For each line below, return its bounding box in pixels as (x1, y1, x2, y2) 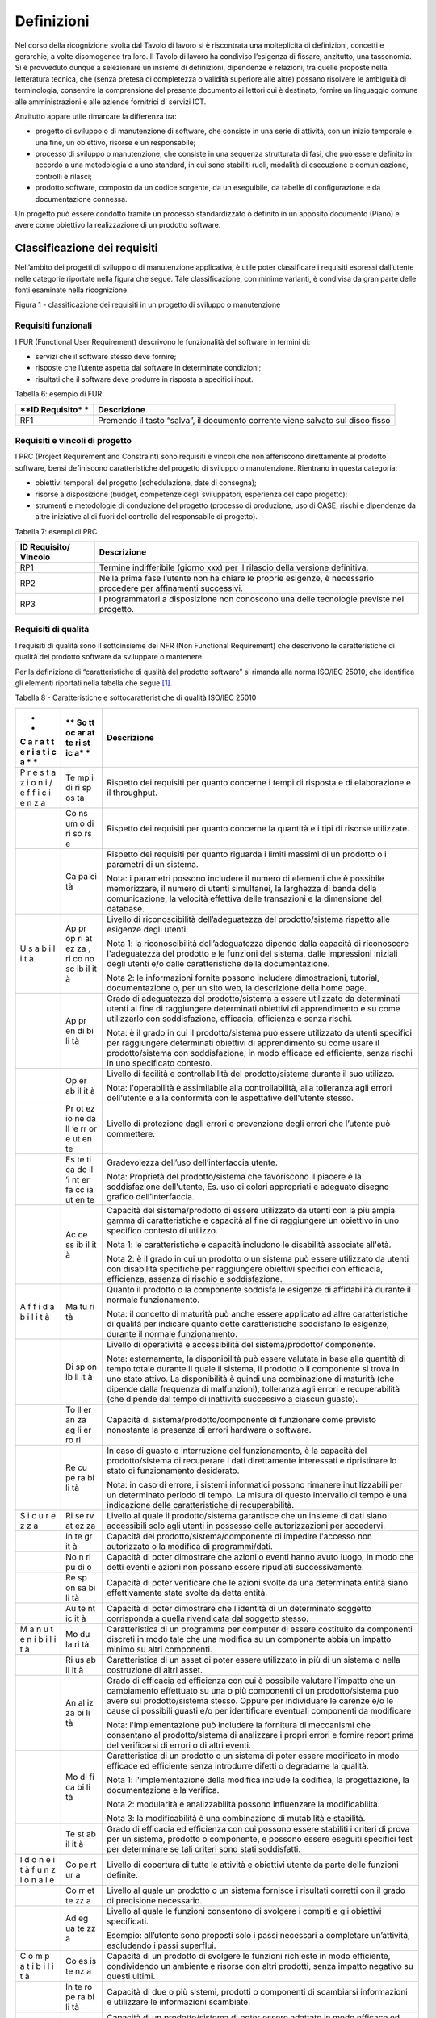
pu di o (65, 1561, 92, 1572)
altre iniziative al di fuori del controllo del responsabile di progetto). (35, 512, 258, 521)
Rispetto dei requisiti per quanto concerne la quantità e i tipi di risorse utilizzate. (106, 823, 410, 834)
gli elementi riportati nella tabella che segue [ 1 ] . (15, 678, 173, 688)
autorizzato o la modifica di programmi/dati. (106, 1540, 274, 1551)
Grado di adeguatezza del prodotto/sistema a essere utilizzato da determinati (106, 993, 400, 1004)
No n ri (65, 1551, 92, 1562)
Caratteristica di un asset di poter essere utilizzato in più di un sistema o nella (106, 1654, 401, 1665)
